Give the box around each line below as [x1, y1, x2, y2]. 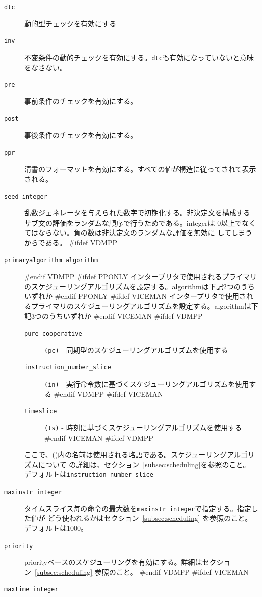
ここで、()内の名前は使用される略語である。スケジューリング [24, 449, 227, 460]
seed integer [4, 193, 47, 200]
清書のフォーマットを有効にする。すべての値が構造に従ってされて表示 [24, 164, 256, 174]
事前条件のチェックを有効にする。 [24, 95, 138, 106]
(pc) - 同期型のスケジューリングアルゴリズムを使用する [44, 344, 228, 355]
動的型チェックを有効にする [24, 18, 117, 28]
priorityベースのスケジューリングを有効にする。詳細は [24, 557, 202, 567]
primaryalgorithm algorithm [4, 256, 98, 264]
